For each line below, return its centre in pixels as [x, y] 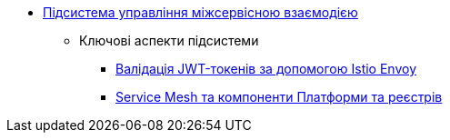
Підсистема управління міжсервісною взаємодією [200, 12]
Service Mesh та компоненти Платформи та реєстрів [279, 97]
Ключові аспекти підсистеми [169, 40]
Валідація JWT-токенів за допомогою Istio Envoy [266, 69]
